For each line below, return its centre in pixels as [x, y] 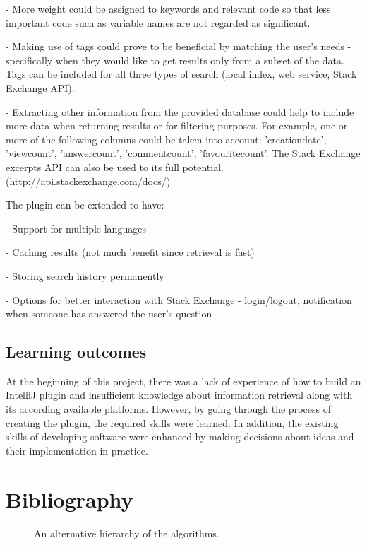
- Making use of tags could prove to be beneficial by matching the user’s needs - [179, 46]
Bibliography [70, 499]
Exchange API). [40, 87]
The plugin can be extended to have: [85, 205]
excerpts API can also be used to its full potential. [115, 166]
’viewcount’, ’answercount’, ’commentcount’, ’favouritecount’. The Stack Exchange [183, 153]
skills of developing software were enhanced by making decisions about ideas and [180, 436]
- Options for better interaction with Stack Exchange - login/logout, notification [179, 299]
